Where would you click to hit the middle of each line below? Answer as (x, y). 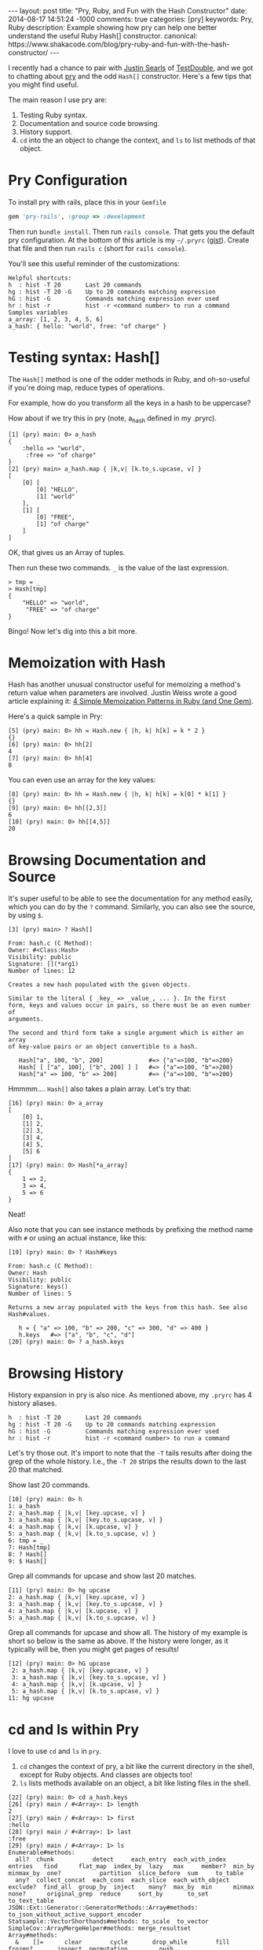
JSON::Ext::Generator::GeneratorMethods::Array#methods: (103, 1908)
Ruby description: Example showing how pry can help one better (113, 28)
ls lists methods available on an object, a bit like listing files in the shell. (135, 1783)
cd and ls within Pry (74, 1729)
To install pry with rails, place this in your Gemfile (88, 202)
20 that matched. (36, 1470)
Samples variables (38, 313)
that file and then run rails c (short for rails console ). (97, 248)
